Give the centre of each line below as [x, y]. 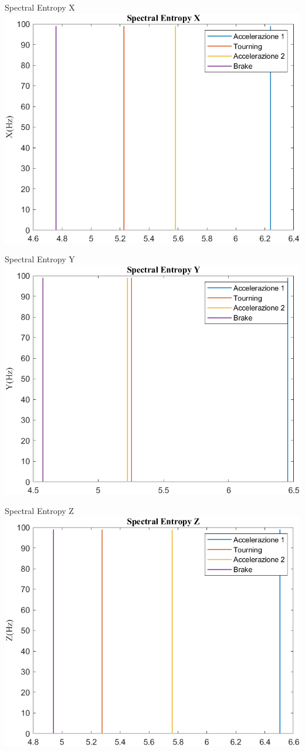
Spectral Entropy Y [40, 259]
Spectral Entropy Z [39, 511]
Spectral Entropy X [40, 7]
